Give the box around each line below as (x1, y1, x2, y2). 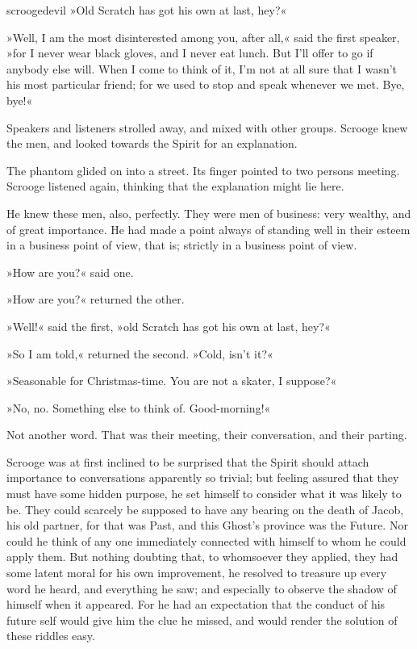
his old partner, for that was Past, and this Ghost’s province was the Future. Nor (6, 517, 408, 534)
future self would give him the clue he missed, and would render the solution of (6, 611, 398, 628)
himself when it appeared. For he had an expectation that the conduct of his (6, 596, 386, 613)
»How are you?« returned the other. (6, 291, 185, 308)
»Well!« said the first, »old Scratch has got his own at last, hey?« (6, 317, 331, 334)
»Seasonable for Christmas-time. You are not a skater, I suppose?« (6, 372, 337, 389)
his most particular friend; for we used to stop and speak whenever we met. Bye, (6, 76, 405, 93)
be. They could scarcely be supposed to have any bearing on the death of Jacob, (6, 500, 404, 517)
